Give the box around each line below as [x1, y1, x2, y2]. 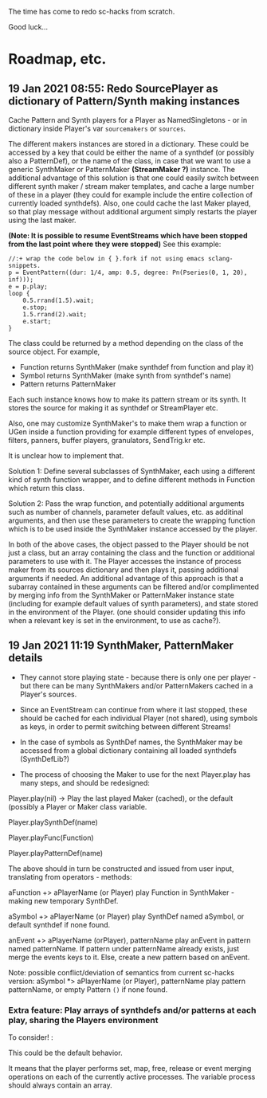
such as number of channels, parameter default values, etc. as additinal [8, 508, 244, 516]
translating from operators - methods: [8, 872, 132, 881]
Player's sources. [19, 689, 77, 699]
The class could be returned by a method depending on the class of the [8, 339, 244, 347]
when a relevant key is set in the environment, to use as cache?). [8, 616, 222, 625]
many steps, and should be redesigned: [19, 778, 150, 787]
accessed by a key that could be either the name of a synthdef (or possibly [8, 147, 255, 157]
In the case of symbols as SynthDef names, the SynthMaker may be [19, 737, 243, 747]
